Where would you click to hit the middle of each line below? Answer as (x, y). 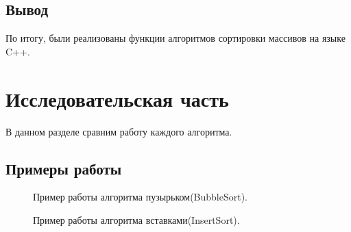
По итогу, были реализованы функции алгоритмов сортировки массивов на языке (175, 38)
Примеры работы (64, 168)
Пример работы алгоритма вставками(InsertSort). (136, 219)
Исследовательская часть (117, 98)
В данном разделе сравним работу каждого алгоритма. (119, 131)
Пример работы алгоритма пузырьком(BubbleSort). (141, 197)
